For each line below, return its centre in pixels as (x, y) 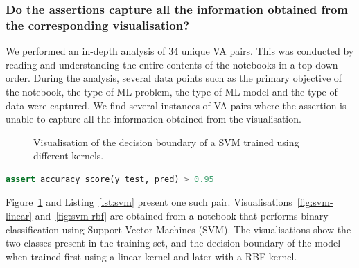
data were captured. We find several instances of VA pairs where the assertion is (176, 105)
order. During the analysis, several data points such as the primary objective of (174, 78)
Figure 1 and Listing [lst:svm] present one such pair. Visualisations (149, 202)
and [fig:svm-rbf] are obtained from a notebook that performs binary (182, 216)
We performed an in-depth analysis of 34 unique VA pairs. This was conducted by (180, 51)
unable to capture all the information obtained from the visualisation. (154, 119)
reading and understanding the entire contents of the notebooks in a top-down (172, 64)
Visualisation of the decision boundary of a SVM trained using (166, 142)
